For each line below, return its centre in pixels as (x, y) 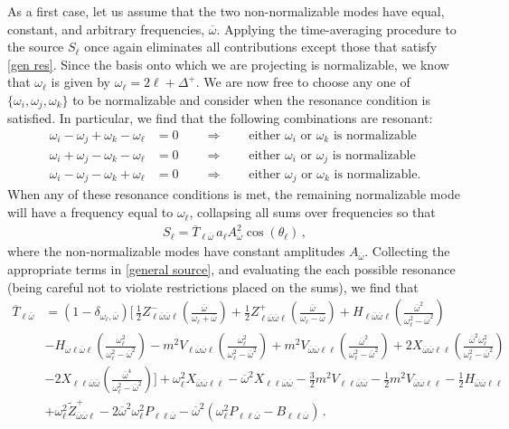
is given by (81, 82)
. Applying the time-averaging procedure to (336, 29)
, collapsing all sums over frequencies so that (312, 212)
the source (36, 47)
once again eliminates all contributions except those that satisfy (261, 47)
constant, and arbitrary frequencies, (106, 29)
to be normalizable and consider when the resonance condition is (252, 99)
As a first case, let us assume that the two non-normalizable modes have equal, (226, 11)
